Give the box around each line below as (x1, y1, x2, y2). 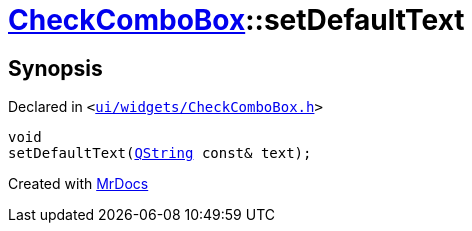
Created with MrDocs (8, 175, 149, 193)
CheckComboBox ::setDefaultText (8, 3, 465, 37)
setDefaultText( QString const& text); (8, 145, 312, 162)
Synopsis (8, 55, 103, 81)
